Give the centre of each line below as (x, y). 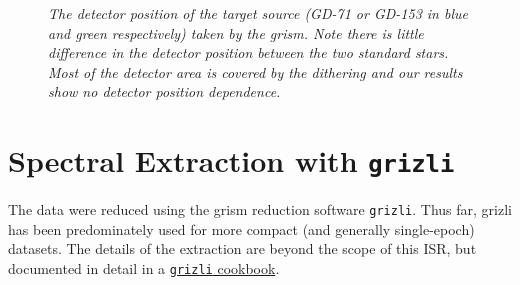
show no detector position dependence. (164, 91)
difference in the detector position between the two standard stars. (248, 52)
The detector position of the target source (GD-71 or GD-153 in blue (258, 13)
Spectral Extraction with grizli (231, 160)
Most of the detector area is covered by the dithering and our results (255, 71)
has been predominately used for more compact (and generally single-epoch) (241, 228)
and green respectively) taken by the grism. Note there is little (236, 32)
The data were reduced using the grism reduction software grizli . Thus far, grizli (260, 209)
